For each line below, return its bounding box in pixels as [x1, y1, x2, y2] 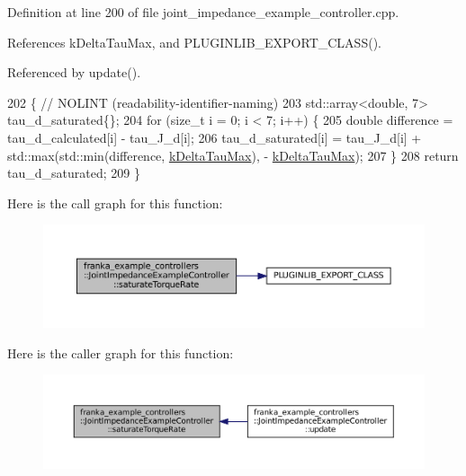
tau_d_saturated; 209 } [7, 163, 140, 182]
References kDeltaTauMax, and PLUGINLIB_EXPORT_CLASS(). [7, 32, 381, 51]
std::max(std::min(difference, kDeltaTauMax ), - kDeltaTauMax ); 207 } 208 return [7, 145, 459, 164]
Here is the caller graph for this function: [7, 343, 234, 362]
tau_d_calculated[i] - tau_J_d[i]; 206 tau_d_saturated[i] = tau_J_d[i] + [7, 128, 422, 146]
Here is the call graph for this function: [7, 193, 223, 212]
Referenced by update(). [7, 63, 141, 82]
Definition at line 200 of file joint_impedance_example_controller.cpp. [7, 3, 399, 21]
